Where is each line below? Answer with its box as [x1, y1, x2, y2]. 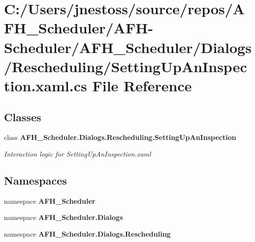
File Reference [92, 75, 192, 95]
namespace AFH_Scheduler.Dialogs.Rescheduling [4, 228, 171, 239]
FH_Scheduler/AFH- [4, 18, 154, 38]
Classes [4, 109, 41, 124]
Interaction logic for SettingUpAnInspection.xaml [4, 148, 151, 159]
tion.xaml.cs [4, 75, 87, 95]
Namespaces [4, 172, 67, 188]
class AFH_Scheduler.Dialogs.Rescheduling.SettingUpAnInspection [4, 132, 236, 142]
